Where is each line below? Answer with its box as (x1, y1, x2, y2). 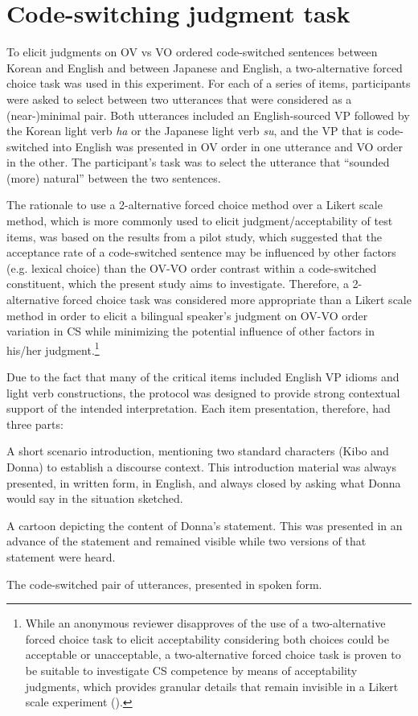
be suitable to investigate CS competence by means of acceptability (25, 661, 358, 678)
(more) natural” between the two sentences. (6, 169, 221, 186)
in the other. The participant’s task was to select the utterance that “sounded (6, 154, 390, 171)
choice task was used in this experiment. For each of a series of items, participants (6, 75, 411, 92)
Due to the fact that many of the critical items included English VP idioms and (6, 368, 400, 385)
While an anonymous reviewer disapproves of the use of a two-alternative (25, 615, 386, 632)
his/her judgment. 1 (6, 339, 100, 358)
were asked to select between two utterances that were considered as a (6, 90, 352, 107)
